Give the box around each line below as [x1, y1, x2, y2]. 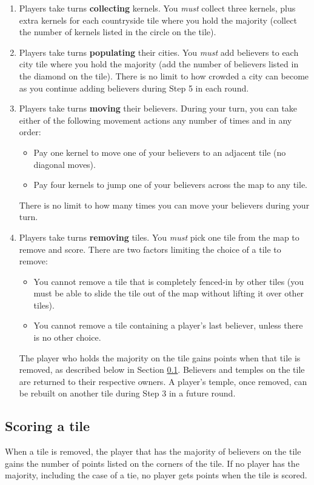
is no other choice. [33, 331, 101, 344]
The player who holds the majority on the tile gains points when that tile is [19, 351, 301, 364]
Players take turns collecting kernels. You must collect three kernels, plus [19, 2, 296, 14]
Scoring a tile [5, 416, 90, 435]
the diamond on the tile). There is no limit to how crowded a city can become [19, 69, 309, 82]
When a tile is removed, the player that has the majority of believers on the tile [5, 445, 301, 458]
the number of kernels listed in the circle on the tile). [19, 25, 216, 38]
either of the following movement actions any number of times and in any [19, 113, 292, 126]
